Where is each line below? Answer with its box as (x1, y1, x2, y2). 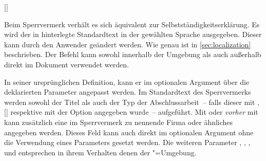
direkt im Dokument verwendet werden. (4, 59, 129, 69)
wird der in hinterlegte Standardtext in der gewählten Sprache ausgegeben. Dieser (4, 29, 262, 40)
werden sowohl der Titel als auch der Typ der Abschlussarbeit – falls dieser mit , (4, 96, 259, 107)
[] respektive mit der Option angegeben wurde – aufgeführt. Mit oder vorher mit (4, 106, 258, 117)
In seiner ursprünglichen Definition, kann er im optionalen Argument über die (4, 76, 250, 87)
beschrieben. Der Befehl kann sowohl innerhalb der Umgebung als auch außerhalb (4, 49, 261, 60)
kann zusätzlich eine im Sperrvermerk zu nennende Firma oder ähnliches (4, 116, 233, 127)
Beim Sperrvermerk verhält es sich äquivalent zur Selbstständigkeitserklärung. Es (4, 19, 260, 29)
